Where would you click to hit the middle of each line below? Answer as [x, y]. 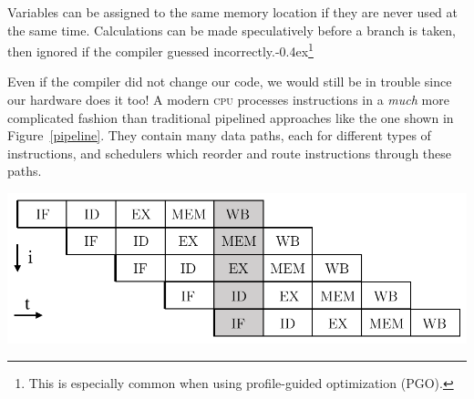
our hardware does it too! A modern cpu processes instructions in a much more [228, 100]
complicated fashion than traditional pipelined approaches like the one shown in [231, 117]
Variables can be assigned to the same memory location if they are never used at [232, 12]
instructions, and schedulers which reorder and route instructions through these [230, 153]
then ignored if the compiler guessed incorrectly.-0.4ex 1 [160, 50]
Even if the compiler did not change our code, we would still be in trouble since [230, 82]
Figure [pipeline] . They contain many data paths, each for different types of [219, 135]
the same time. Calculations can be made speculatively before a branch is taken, [232, 30]
